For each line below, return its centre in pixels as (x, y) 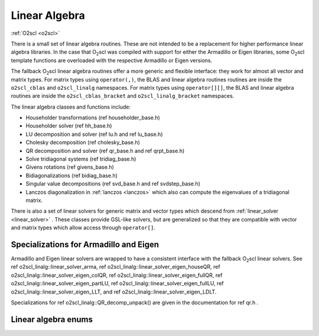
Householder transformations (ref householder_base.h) (93, 118)
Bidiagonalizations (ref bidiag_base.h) (72, 175)
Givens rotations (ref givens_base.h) (70, 167)
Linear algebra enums (52, 319)
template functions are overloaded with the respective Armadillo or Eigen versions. (112, 60)
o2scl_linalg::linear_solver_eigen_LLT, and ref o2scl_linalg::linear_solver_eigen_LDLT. (114, 292)
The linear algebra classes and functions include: (71, 107)
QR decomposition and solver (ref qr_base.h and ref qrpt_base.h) (105, 151)
